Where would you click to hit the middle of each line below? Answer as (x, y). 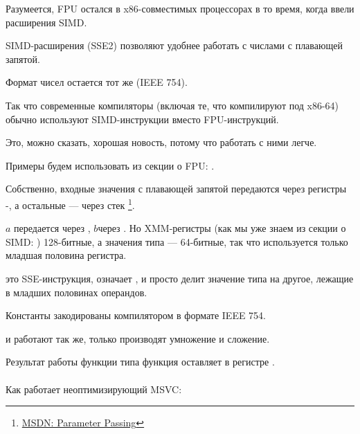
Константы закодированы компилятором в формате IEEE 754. (136, 315)
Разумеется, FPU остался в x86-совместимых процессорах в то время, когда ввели (180, 8)
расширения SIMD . (46, 22)
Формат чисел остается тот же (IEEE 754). (97, 82)
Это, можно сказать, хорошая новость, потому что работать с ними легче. (161, 142)
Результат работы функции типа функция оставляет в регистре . (140, 362)
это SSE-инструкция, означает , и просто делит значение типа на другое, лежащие (180, 278)
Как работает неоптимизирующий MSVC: (94, 389)
